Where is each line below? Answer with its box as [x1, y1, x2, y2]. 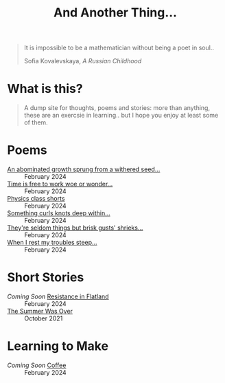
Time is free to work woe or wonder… [7, 180, 113, 188]
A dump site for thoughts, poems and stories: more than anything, [23, 104, 211, 112]
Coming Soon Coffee [7, 361, 67, 369]
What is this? [7, 81, 84, 97]
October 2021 [24, 314, 63, 322]
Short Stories [7, 270, 84, 285]
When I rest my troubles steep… [7, 239, 97, 247]
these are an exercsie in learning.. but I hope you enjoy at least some [23, 111, 219, 120]
